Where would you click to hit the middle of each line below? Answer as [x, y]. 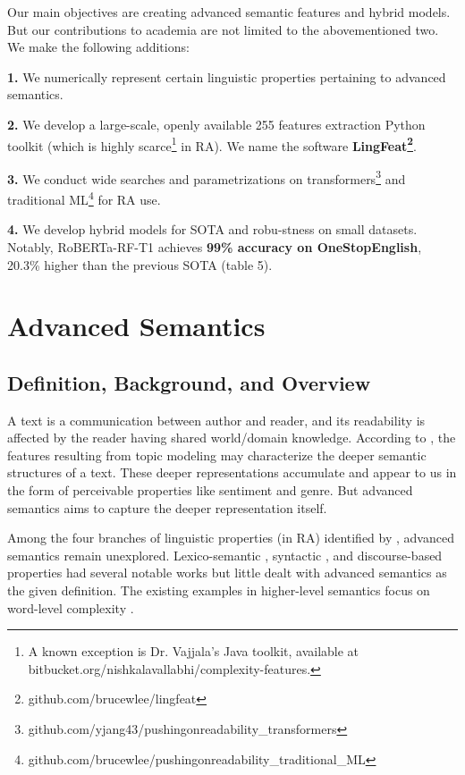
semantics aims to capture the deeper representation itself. [167, 507]
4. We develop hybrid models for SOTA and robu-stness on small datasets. [212, 229]
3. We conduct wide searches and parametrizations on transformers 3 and [207, 177]
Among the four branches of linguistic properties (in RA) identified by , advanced [231, 538]
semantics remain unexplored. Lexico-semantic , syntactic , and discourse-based [225, 555]
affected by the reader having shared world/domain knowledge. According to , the [232, 438]
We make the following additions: [98, 47]
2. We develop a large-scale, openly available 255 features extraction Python [216, 124]
